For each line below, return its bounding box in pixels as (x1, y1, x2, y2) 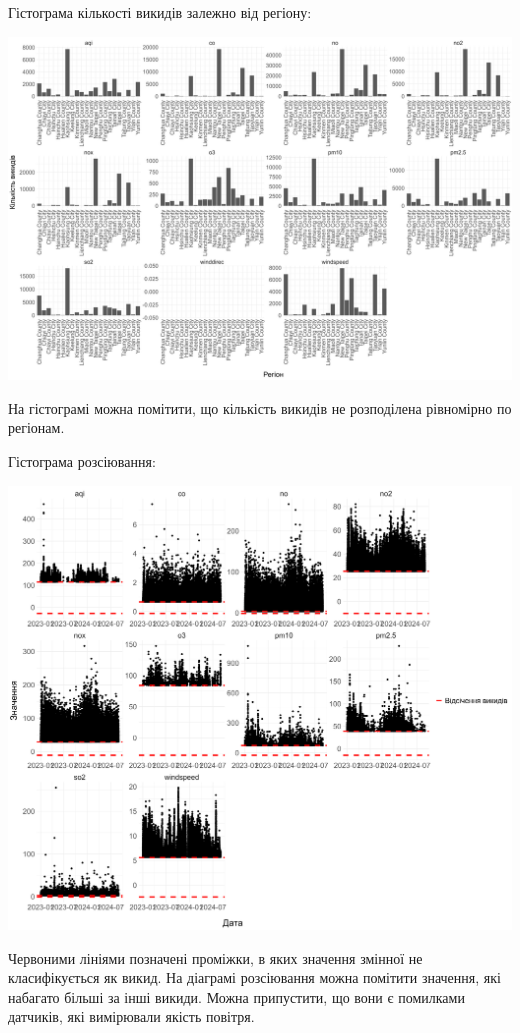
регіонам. (8, 417, 65, 438)
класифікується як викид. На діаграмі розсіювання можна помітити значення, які (8, 967, 501, 988)
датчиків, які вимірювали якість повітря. (8, 1006, 255, 1027)
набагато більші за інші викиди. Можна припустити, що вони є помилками (8, 986, 465, 1007)
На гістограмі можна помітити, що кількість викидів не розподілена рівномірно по (8, 397, 512, 418)
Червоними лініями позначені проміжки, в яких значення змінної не (8, 947, 423, 968)
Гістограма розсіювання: (8, 450, 156, 471)
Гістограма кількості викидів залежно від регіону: (8, 2, 312, 22)
